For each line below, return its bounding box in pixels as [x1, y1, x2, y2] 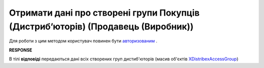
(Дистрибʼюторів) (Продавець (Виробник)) [9, 21, 194, 32]
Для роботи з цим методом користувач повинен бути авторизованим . [9, 38, 157, 44]
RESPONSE [9, 47, 33, 53]
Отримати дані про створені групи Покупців [9, 7, 200, 18]
